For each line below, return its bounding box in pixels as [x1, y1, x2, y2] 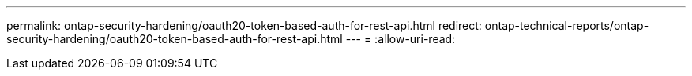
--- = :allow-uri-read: [345, 32, 456, 45]
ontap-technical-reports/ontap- [484, 19, 649, 32]
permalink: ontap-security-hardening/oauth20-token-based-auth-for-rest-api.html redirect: [6, 19, 482, 32]
